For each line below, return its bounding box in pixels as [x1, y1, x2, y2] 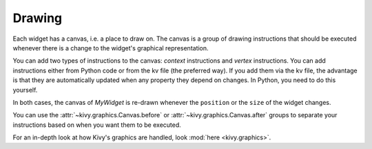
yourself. [12, 86, 38, 94]
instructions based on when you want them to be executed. [12, 121, 182, 129]
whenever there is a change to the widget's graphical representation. [12, 43, 209, 52]
